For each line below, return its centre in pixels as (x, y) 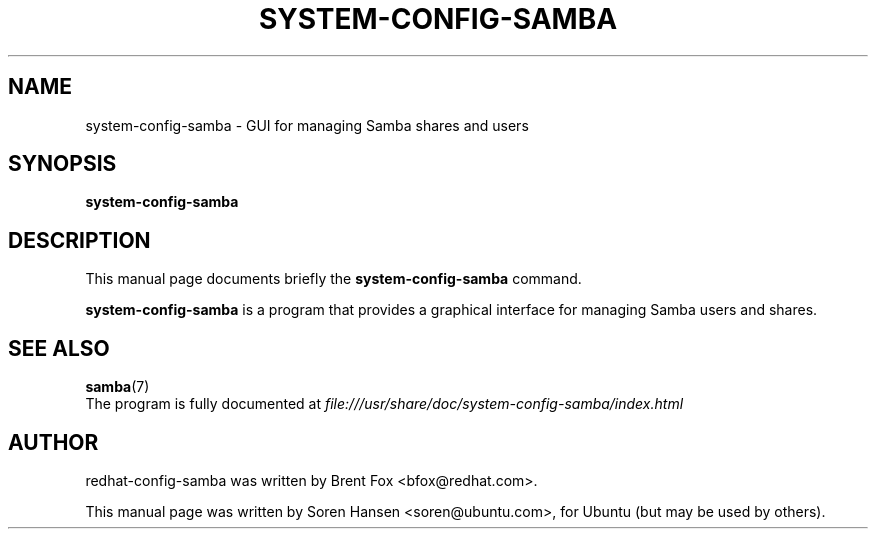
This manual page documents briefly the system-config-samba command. (333, 279)
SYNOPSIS (62, 164)
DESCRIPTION (79, 240)
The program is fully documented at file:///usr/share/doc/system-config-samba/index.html (384, 404)
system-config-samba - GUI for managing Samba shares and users (307, 125)
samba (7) (117, 387)
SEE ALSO (59, 348)
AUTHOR (53, 442)
